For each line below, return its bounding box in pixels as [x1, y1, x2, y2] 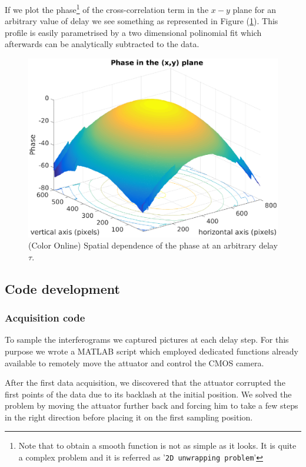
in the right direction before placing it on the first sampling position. [5, 410, 253, 423]
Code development [5, 279, 120, 297]
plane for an [232, 3, 276, 15]
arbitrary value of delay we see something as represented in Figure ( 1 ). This [5, 15, 278, 27]
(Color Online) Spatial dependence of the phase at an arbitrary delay [28, 239, 278, 251]
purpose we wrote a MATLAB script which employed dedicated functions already [5, 345, 298, 357]
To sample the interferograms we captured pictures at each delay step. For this [5, 333, 289, 346]
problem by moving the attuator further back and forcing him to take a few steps [5, 399, 298, 412]
